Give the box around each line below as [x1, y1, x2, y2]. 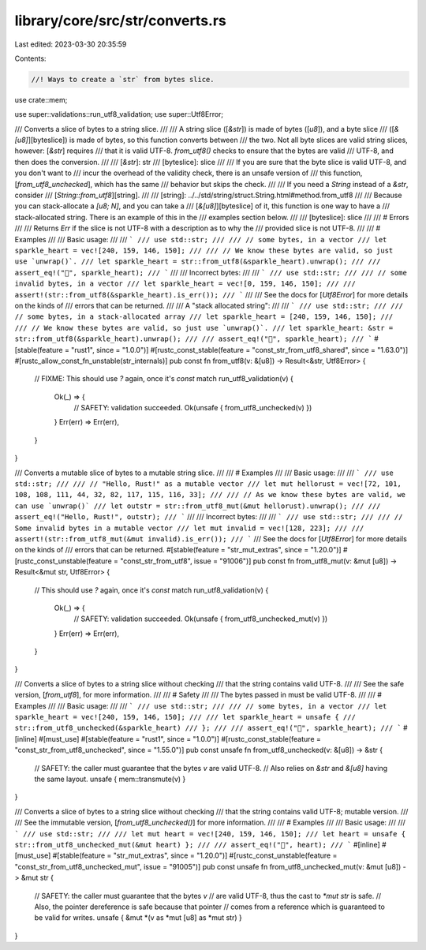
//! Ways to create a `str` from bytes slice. [31, 75, 215, 84]
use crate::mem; [14, 95, 68, 104]
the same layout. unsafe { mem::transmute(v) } [34, 774, 186, 784]
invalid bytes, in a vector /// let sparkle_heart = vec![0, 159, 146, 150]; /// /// [14, 279, 357, 288]
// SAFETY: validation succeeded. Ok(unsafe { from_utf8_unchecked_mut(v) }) [73, 614, 328, 623]
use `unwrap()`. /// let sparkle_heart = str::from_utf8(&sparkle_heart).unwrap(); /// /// [14, 257, 381, 266]
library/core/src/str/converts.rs [14, 12, 226, 29]
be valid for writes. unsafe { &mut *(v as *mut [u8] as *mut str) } [34, 913, 242, 922]
